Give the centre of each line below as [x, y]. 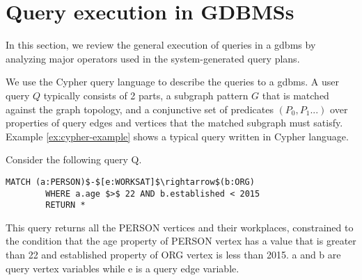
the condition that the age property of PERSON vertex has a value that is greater [181, 241]
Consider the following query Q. [74, 159]
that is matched [296, 95]
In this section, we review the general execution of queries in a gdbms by [161, 45]
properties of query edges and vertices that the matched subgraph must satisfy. [174, 123]
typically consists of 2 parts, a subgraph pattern [146, 95]
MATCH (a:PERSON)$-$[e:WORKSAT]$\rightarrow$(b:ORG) [130, 182]
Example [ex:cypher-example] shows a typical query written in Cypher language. [177, 136]
